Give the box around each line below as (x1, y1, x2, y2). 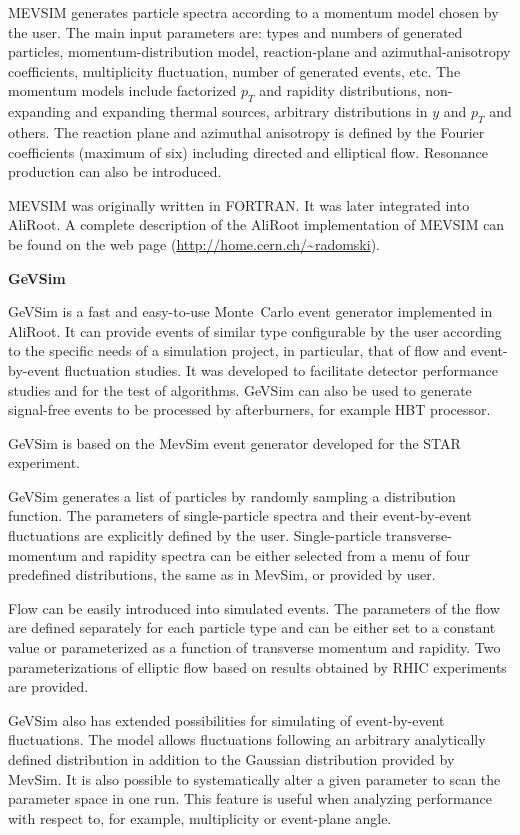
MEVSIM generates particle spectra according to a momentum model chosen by (8, 2, 499, 22)
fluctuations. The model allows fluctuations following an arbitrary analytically (8, 729, 486, 750)
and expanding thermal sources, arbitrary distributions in (75, 101, 428, 122)
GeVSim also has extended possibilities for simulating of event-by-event (8, 709, 445, 730)
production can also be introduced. (8, 161, 222, 182)
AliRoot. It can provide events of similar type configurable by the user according (8, 320, 502, 341)
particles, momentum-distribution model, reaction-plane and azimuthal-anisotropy (8, 41, 511, 62)
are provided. (8, 676, 89, 697)
